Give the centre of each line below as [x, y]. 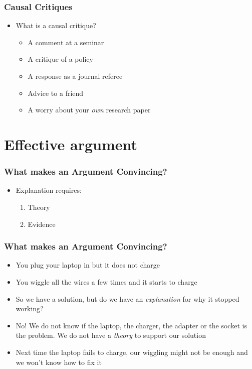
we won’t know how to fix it [59, 362]
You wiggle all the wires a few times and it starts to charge [106, 281]
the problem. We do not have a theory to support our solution [111, 335]
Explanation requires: [49, 190]
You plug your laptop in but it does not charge [88, 265]
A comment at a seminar [66, 42]
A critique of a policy [60, 59]
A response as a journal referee [75, 76]
